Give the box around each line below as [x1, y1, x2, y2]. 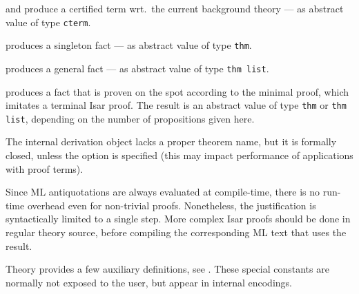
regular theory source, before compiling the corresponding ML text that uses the [6, 225, 347, 240]
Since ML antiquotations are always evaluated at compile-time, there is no [6, 185, 320, 199]
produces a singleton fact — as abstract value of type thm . [6, 38, 252, 52]
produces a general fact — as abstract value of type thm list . [6, 61, 269, 75]
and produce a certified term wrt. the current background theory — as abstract [6, 1, 344, 15]
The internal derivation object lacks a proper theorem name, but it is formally [6, 134, 337, 149]
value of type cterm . [6, 14, 91, 29]
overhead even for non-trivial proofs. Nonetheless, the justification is [27, 198, 316, 212]
